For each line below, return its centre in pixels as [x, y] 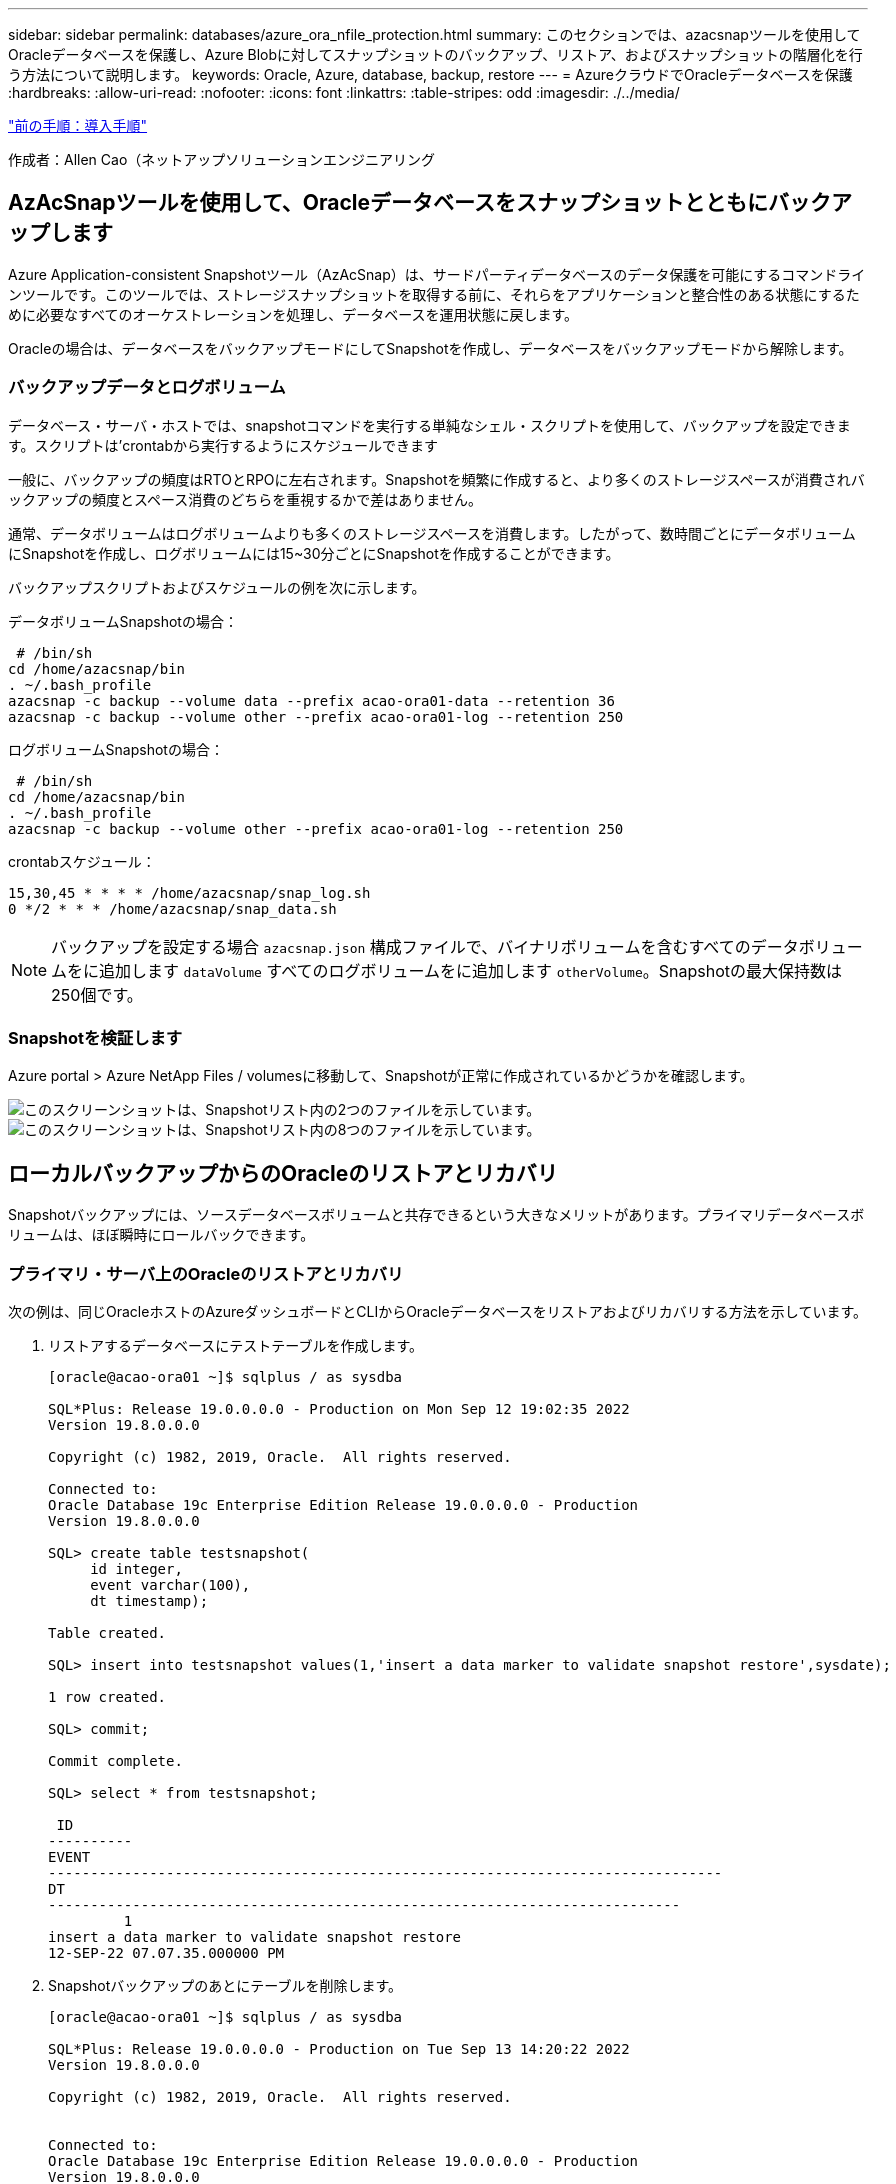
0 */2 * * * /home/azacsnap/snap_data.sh [172, 908]
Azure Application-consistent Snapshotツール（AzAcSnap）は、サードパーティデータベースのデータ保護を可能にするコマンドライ [437, 274]
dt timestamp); [149, 1600]
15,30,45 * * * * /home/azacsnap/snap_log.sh [189, 892]
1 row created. [107, 1696]
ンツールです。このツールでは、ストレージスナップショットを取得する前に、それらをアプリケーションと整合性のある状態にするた [434, 294]
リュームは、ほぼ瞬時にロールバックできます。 [161, 1235]
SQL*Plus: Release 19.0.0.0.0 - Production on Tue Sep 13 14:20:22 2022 [339, 2048]
